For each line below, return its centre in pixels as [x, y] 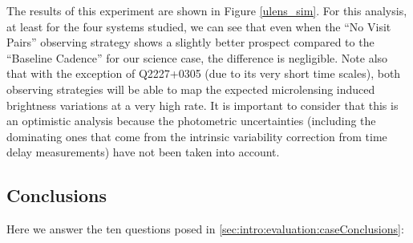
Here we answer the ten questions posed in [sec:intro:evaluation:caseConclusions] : [205, 229]
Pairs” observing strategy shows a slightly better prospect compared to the [190, 42]
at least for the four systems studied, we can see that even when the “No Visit [199, 26]
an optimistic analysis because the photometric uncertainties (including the [191, 121]
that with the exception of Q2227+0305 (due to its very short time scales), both [204, 73]
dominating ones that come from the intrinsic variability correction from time [197, 136]
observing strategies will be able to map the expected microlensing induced [191, 89]
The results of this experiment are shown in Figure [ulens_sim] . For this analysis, [207, 10]
